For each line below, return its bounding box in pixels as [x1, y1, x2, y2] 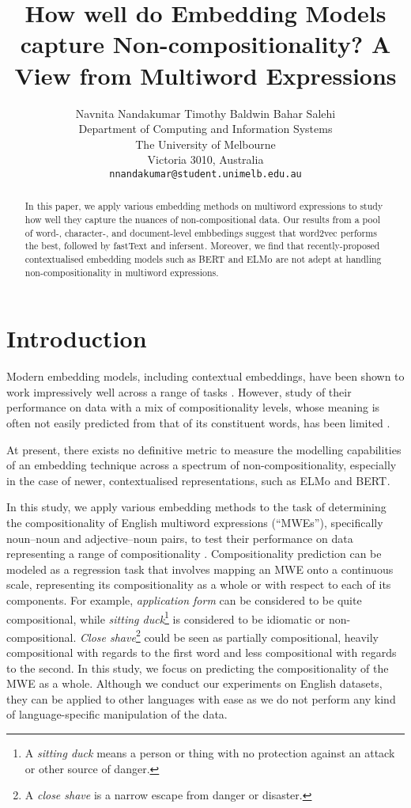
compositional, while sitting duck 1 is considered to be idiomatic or [6, 608, 326, 627]
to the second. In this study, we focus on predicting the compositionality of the [6, 659, 389, 676]
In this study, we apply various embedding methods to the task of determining [6, 499, 386, 515]
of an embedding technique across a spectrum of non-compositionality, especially [6, 457, 397, 473]
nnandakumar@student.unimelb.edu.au [109, 168, 302, 180]
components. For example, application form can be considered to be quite [6, 591, 362, 608]
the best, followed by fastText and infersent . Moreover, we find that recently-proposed [25, 239, 380, 252]
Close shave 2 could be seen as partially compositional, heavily [80, 626, 379, 645]
